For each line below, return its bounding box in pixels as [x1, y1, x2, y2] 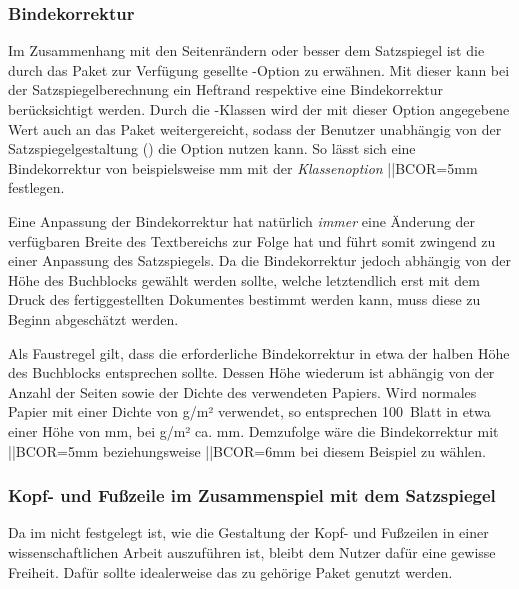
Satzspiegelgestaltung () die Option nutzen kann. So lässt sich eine [8, 138, 416, 159]
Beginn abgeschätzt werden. [8, 308, 179, 329]
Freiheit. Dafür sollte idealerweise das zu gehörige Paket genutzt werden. [8, 561, 453, 582]
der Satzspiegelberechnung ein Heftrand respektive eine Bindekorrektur [8, 79, 444, 100]
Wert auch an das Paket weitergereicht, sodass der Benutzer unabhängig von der [8, 118, 502, 139]
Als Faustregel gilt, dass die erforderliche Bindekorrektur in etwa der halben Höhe [8, 342, 510, 363]
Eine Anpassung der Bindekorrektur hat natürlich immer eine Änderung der [8, 210, 476, 231]
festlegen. [8, 177, 65, 198]
